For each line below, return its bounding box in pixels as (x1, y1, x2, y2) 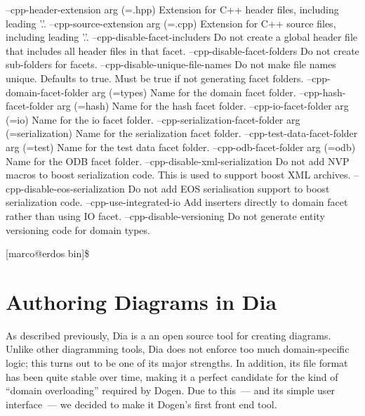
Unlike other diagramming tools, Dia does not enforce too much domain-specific (6, 342, 350, 356)
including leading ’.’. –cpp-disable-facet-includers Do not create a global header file (6, 30, 357, 44)
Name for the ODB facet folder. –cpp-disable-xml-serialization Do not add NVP (6, 153, 350, 168)
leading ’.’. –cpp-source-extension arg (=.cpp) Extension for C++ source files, (6, 15, 336, 30)
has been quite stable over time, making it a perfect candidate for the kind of (6, 369, 338, 384)
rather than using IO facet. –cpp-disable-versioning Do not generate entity (6, 208, 325, 223)
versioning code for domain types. (6, 222, 150, 237)
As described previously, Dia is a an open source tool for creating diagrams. (6, 327, 331, 342)
